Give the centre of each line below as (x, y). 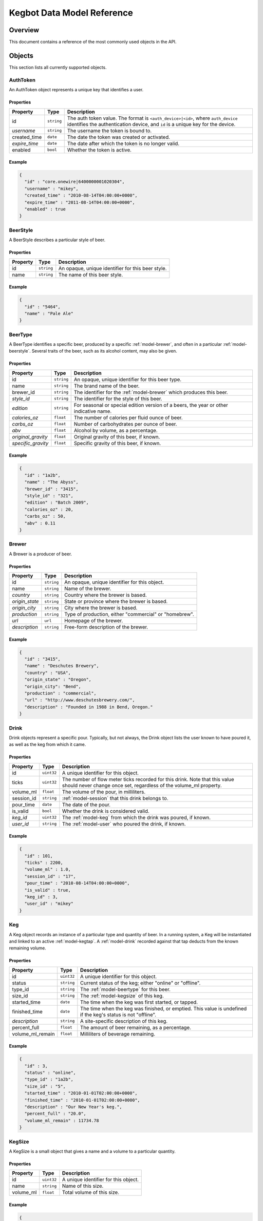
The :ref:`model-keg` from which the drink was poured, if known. (136, 817)
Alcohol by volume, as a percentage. (116, 430)
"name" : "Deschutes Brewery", (62, 666)
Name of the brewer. (88, 589)
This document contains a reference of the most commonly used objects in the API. (93, 42)
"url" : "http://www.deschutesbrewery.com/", (80, 700)
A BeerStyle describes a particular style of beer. (57, 240)
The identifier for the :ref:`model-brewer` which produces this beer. (151, 392)
